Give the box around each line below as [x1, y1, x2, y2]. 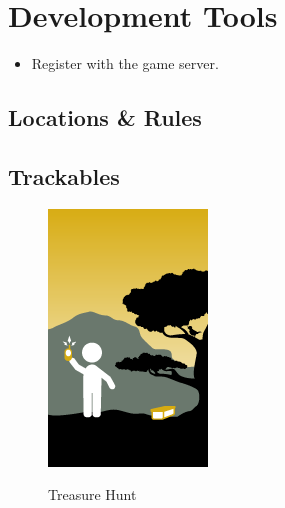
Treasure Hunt [48, 484, 137, 505]
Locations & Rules [8, 102, 202, 133]
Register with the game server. [31, 53, 219, 74]
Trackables [8, 160, 120, 191]
